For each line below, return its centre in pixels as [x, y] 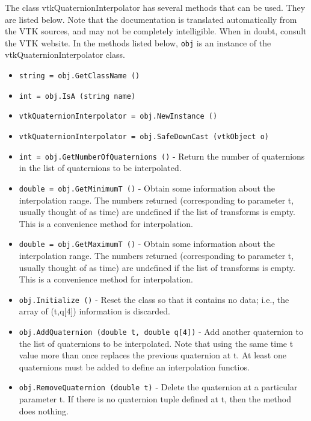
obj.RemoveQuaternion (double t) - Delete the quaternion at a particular [158, 387]
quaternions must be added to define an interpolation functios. [134, 366]
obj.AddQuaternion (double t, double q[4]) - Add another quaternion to [161, 332]
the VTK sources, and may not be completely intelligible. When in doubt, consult [156, 31]
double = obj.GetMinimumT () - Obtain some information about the [147, 188]
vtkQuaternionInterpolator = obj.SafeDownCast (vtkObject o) [144, 137]
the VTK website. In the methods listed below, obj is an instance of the [138, 42]
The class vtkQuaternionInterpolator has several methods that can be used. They [155, 7]
